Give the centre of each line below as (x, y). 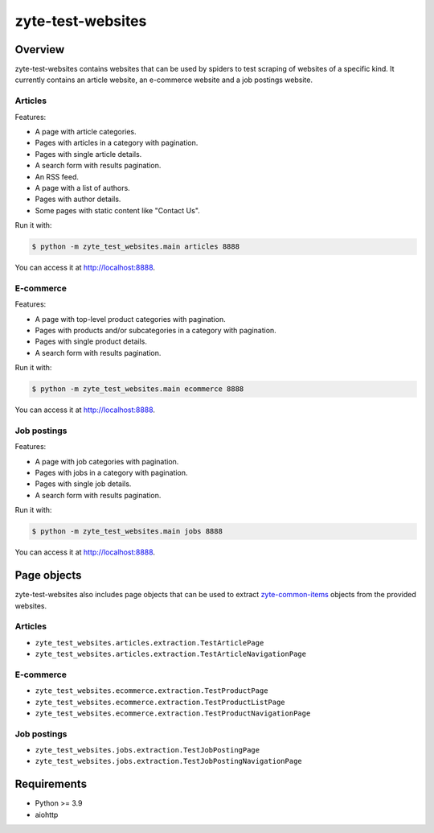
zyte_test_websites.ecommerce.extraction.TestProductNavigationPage (173, 713)
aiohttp (47, 814)
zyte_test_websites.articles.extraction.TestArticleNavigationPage (171, 654)
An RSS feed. (57, 176)
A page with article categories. (86, 131)
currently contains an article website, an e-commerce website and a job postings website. (164, 80)
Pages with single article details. (88, 154)
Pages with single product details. (91, 341)
